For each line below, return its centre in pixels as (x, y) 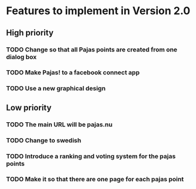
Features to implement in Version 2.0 (98, 11)
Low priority (29, 107)
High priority (30, 33)
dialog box (21, 57)
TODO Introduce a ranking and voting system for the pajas (91, 156)
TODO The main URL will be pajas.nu (59, 124)
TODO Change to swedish (44, 140)
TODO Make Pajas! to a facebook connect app (73, 73)
